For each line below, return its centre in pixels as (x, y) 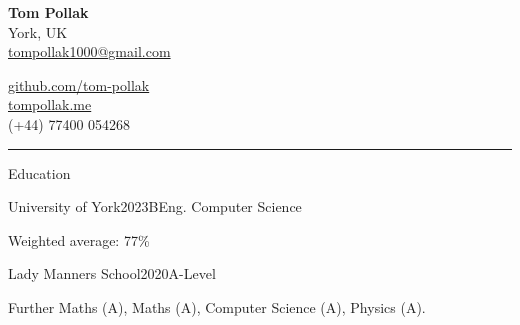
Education (39, 172)
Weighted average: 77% (79, 239)
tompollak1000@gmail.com (89, 51)
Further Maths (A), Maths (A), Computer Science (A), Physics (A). (217, 306)
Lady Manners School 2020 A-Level (112, 273)
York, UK (38, 31)
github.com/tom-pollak (79, 84)
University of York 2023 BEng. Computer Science (155, 206)
